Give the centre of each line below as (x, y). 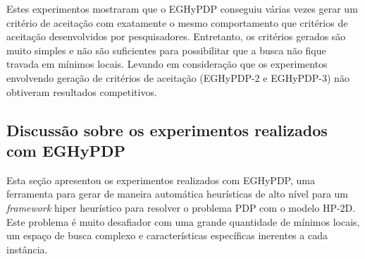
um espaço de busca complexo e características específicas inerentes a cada (167, 235)
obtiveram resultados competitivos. (82, 91)
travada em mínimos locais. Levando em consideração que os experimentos (167, 64)
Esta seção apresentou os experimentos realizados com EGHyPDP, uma (161, 180)
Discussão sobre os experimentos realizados (167, 129)
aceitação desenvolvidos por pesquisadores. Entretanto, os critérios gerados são (176, 36)
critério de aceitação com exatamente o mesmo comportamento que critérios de (177, 22)
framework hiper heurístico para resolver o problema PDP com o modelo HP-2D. (181, 207)
